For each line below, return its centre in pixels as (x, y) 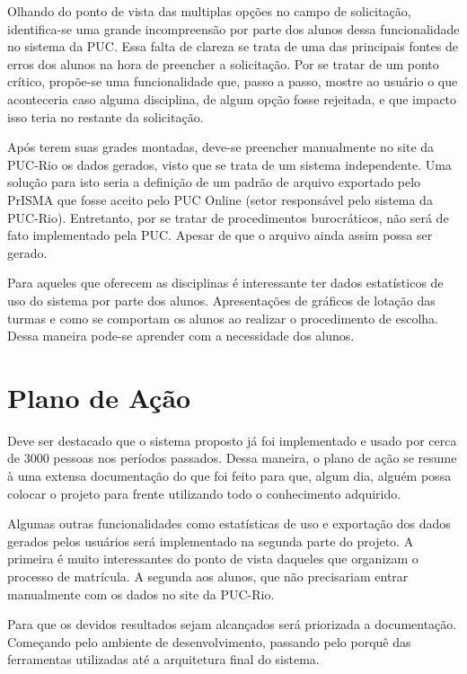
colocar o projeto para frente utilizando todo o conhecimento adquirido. (204, 493)
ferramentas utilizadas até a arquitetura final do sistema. (163, 659)
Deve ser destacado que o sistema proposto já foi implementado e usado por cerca (232, 440)
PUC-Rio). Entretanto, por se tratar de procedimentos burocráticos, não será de (228, 217)
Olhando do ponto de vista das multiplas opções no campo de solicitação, (209, 11)
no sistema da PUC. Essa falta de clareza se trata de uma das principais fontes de (233, 46)
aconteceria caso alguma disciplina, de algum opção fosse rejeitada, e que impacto (232, 98)
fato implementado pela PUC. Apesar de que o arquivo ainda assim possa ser (220, 235)
